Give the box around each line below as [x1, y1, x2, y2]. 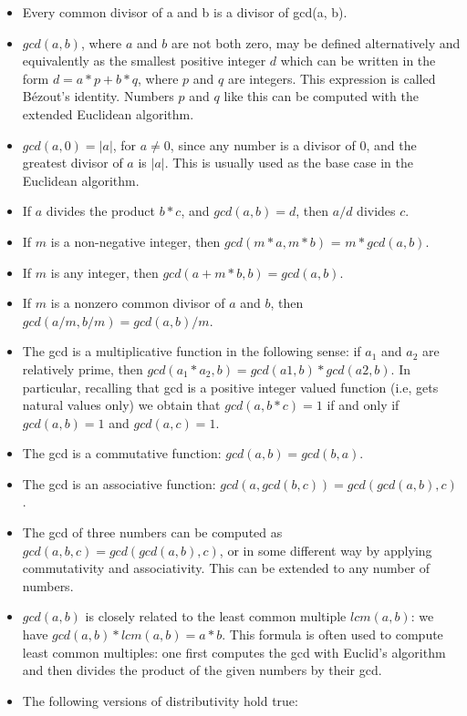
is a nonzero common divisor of [50, 293, 225, 312]
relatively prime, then [22, 359, 143, 378]
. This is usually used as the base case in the [164, 153, 414, 172]
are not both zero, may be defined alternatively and [171, 33, 461, 52]
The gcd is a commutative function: [22, 444, 222, 463]
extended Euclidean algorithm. [22, 104, 194, 123]
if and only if [327, 395, 400, 414]
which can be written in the [280, 51, 436, 70]
